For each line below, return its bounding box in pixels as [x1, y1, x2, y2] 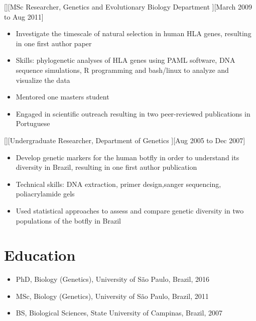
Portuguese [16, 118, 50, 129]
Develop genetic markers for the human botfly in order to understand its [16, 152, 239, 162]
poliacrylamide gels [16, 188, 75, 199]
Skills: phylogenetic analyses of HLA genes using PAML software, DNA [16, 55, 235, 65]
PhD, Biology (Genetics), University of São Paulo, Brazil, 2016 [16, 274, 209, 284]
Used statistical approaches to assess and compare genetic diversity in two [16, 205, 244, 216]
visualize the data [16, 74, 70, 85]
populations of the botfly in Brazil [16, 215, 121, 226]
